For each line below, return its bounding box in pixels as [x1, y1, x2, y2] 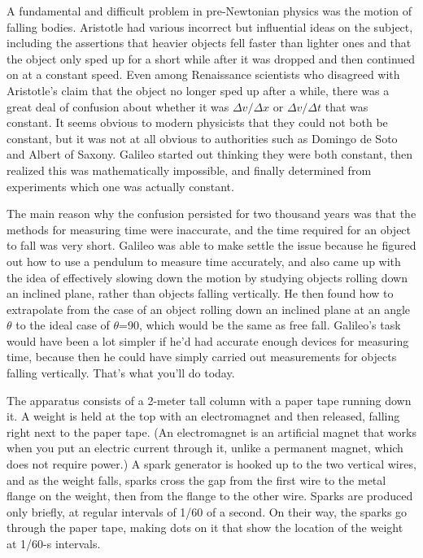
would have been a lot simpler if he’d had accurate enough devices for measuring [7, 332, 409, 349]
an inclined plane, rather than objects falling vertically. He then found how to [7, 285, 394, 302]
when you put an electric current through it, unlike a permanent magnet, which [7, 439, 403, 456]
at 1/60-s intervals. [7, 535, 101, 551]
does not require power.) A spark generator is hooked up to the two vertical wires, [7, 456, 416, 473]
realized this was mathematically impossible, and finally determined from [7, 161, 372, 178]
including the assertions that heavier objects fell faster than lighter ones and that [7, 34, 412, 51]
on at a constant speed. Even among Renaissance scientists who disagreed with [7, 66, 400, 83]
